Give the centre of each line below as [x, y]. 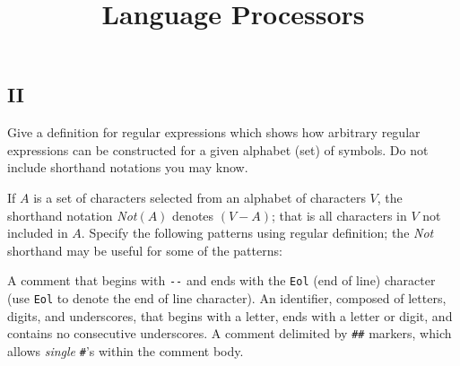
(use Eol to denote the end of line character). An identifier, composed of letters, [227, 298]
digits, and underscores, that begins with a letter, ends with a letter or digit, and [230, 315]
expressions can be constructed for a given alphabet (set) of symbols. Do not [218, 149]
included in [38, 233]
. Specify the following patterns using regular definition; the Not [257, 233]
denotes [193, 215]
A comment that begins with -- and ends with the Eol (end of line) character [221, 280]
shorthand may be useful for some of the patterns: [145, 250]
